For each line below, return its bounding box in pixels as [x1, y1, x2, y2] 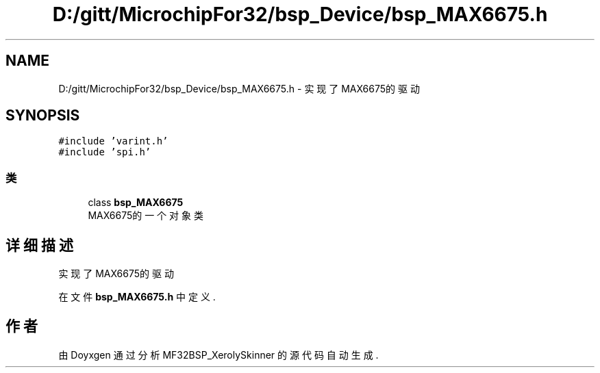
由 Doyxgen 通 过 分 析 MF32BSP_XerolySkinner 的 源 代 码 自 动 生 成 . [58, 348, 379, 361]
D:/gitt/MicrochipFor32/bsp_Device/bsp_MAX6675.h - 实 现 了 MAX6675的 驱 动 [58, 82, 420, 94]
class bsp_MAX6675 [88, 196, 184, 209]
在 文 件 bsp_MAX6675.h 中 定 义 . [58, 291, 216, 303]
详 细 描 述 [5, 236, 73, 254]
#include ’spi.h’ [58, 146, 151, 158]
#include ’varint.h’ [58, 136, 168, 147]
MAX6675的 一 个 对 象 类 [88, 209, 203, 222]
